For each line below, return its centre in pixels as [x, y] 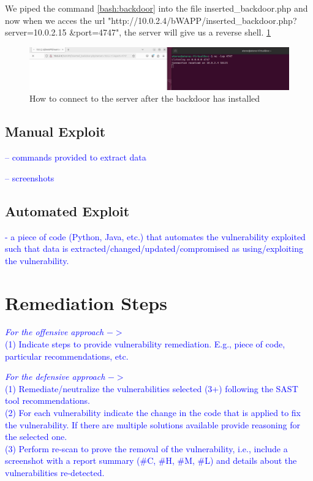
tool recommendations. [47, 400]
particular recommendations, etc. [67, 356]
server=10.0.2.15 [36, 32]
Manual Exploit [55, 131]
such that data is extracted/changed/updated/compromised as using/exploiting [154, 248]
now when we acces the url [55, 20]
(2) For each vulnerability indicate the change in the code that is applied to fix [153, 412]
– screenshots [30, 177]
